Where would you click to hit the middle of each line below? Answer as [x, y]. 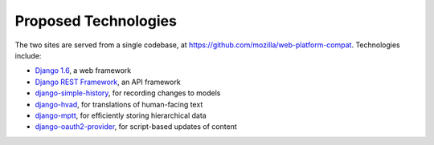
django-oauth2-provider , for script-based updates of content [136, 127]
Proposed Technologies [96, 21]
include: [28, 55]
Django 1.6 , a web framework [83, 70]
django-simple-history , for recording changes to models [128, 93]
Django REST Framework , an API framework [108, 82]
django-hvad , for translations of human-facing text [119, 104]
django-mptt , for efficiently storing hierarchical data [121, 115]
